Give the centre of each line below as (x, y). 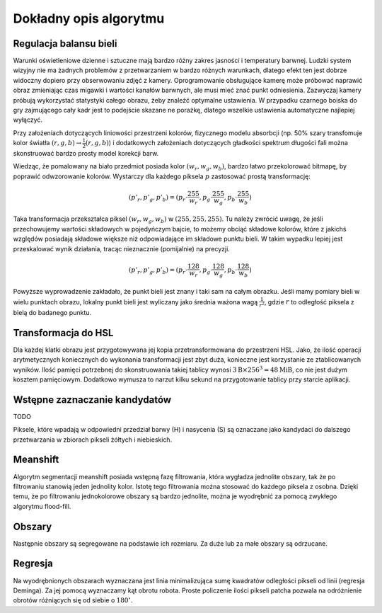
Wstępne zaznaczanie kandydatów (92, 400)
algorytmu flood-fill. (42, 506)
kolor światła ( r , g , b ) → (47, 143)
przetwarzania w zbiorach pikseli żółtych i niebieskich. (93, 440)
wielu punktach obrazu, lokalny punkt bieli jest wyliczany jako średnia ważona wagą (135, 302)
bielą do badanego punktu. (52, 312)
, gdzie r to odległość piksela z (309, 302)
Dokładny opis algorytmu (89, 18)
